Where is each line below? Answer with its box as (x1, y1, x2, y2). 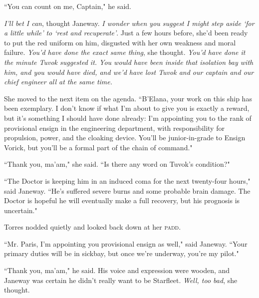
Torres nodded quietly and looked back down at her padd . (4, 222, 181, 232)
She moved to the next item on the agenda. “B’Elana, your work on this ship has (4, 93, 252, 103)
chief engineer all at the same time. (4, 76, 113, 87)
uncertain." (4, 205, 37, 215)
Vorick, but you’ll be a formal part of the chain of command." (4, 142, 193, 152)
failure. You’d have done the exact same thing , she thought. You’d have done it (4, 47, 246, 57)
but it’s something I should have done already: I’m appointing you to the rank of (4, 112, 252, 123)
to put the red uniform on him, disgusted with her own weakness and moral (4, 37, 236, 47)
